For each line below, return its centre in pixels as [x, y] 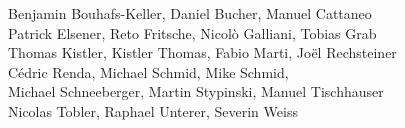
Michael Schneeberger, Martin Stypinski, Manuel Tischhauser [196, 91]
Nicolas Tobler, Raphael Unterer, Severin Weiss [153, 110]
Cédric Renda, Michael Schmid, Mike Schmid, [148, 71]
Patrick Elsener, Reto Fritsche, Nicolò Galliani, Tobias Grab [192, 32]
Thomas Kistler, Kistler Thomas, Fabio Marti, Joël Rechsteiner [202, 52]
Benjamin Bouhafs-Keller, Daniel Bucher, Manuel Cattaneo [190, 13]
